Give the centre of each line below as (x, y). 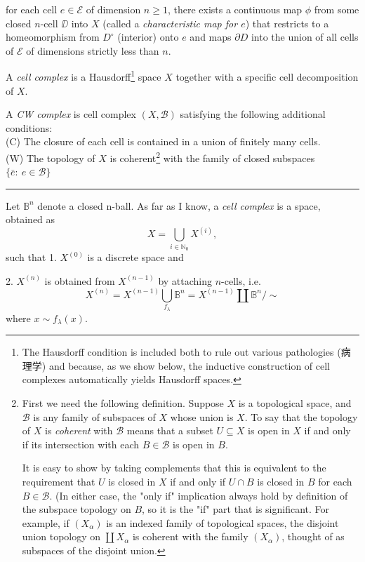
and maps (211, 37)
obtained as (31, 219)
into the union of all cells (305, 37)
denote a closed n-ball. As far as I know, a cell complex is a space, (179, 205)
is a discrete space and (135, 257)
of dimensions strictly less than (93, 50)
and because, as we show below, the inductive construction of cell (189, 365)
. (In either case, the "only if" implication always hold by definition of (199, 495)
